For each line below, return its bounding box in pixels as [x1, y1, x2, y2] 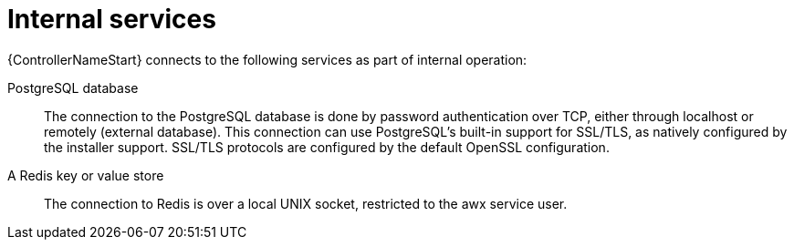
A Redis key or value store [7, 167, 164, 183]
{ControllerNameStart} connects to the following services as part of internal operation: [7, 51, 528, 67]
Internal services [7, 4, 216, 35]
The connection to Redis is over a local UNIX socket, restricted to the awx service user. [44, 195, 568, 211]
